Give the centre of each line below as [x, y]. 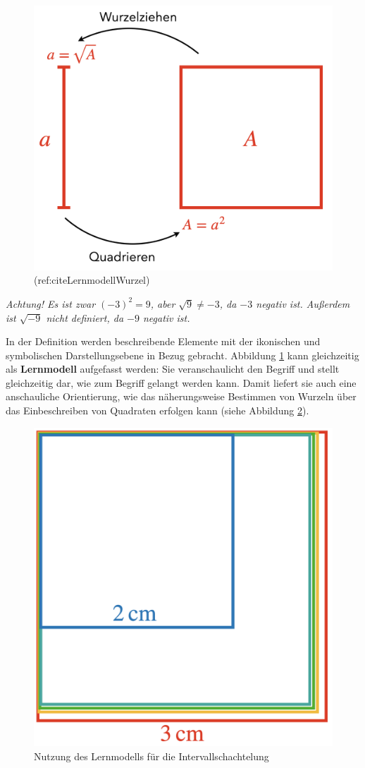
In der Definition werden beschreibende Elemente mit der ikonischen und [163, 341]
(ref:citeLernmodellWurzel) [92, 280]
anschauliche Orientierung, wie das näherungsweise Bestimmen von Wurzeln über [181, 396]
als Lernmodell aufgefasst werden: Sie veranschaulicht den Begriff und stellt [173, 369]
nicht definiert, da [85, 317]
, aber [163, 303]
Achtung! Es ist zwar [51, 303]
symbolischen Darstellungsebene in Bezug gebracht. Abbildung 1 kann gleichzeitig [182, 355]
